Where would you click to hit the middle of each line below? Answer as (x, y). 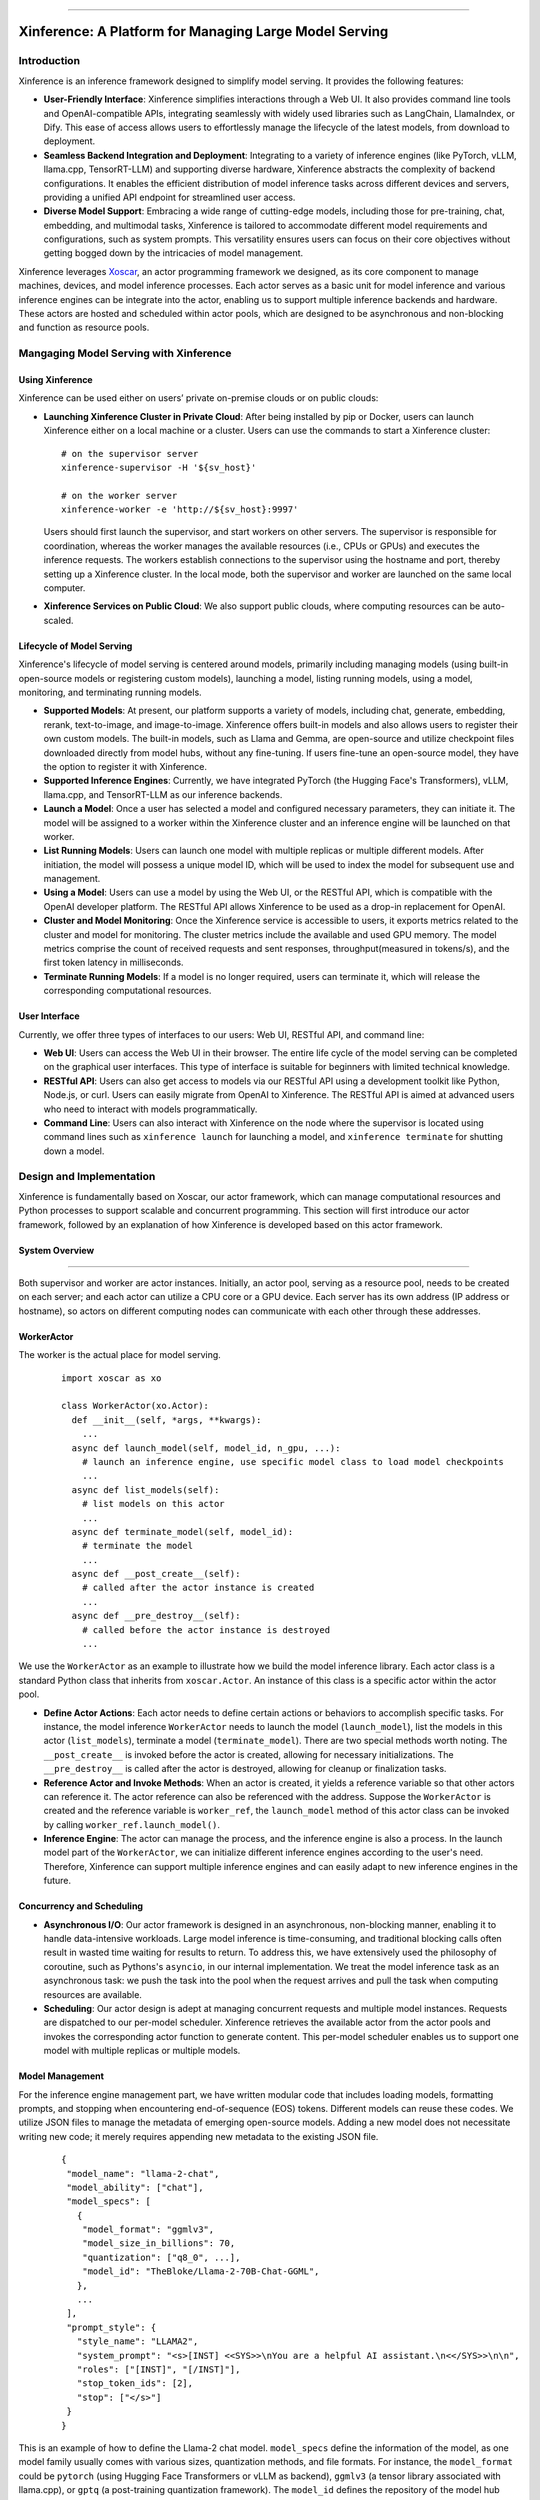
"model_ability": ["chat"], (135, 2187)
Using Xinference (56, 379)
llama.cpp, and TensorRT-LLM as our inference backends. (163, 794)
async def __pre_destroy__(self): (156, 1616)
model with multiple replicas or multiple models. (142, 2051)
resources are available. (92, 1994)
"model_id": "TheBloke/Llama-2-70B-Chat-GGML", (200, 2271)
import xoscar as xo (111, 1378)
